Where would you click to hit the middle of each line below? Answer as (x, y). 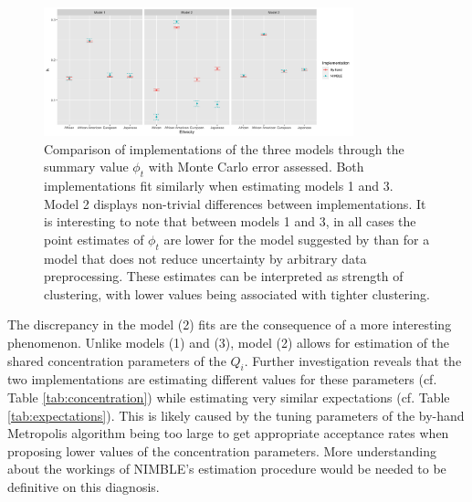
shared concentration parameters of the (117, 360)
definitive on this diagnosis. (84, 486)
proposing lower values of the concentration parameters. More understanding (222, 450)
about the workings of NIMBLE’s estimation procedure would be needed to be (227, 469)
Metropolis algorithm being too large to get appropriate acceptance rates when (228, 433)
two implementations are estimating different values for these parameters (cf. (222, 379)
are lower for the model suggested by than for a (297, 239)
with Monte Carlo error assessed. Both (256, 167)
